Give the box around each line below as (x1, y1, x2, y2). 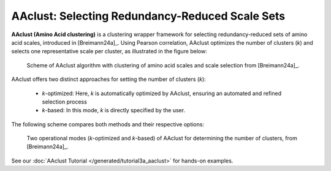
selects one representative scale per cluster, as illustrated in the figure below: (11, 48, 208, 55)
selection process (42, 98, 87, 105)
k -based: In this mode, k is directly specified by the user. (42, 107, 186, 114)
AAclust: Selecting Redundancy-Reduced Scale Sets (11, 9, 285, 23)
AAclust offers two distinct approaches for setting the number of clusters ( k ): (11, 75, 207, 83)
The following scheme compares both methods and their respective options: (11, 120, 205, 128)
